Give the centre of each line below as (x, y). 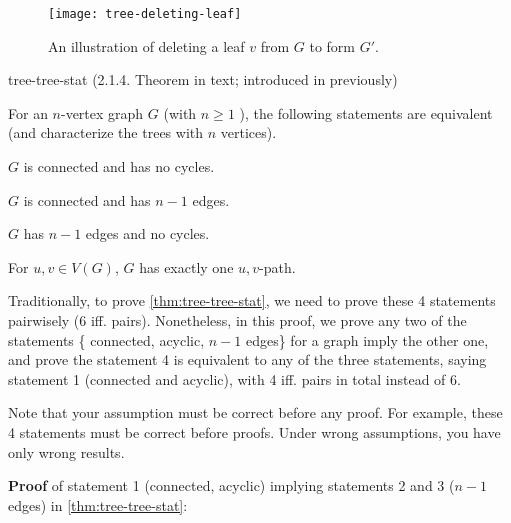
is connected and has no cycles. (119, 166)
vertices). (248, 132)
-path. (277, 266)
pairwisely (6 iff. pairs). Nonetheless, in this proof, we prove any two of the (237, 320)
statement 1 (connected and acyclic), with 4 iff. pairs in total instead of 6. (234, 378)
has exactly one (186, 266)
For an (28, 112)
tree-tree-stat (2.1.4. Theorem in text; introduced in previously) (203, 79)
